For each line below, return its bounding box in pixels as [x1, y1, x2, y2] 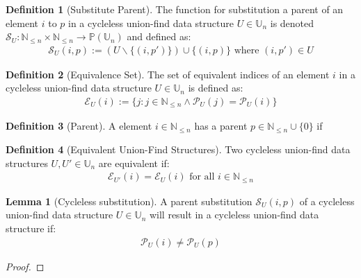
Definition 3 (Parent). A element [6, 119, 152, 133]
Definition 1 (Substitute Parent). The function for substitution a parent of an [6, 2, 344, 16]
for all [189, 172, 215, 182]
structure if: [6, 220, 56, 235]
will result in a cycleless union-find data [149, 207, 319, 222]
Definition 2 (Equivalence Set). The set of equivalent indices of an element [6, 67, 330, 81]
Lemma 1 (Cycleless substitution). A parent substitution [6, 193, 252, 208]
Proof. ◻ [6, 259, 45, 273]
